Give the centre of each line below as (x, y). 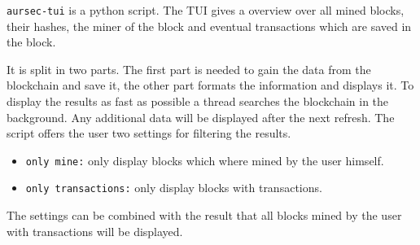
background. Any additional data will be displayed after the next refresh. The (201, 117)
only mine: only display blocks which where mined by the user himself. (205, 160)
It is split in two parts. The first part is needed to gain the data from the (189, 69)
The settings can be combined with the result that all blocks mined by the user (204, 215)
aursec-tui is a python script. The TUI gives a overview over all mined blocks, (206, 10)
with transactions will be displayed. (95, 231)
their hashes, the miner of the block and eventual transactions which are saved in (209, 26)
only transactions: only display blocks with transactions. (174, 188)
